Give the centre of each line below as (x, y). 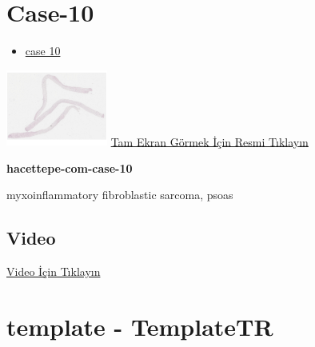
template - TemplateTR (140, 326)
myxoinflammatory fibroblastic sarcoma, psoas (120, 195)
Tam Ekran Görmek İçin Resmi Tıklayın (209, 141)
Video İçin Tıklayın (54, 271)
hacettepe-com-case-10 (70, 168)
